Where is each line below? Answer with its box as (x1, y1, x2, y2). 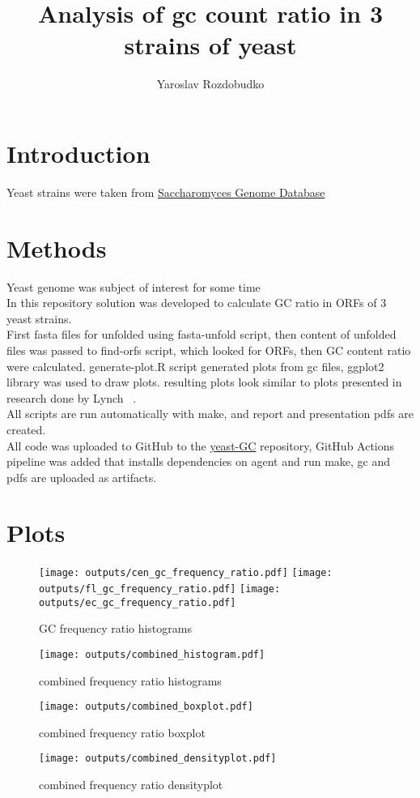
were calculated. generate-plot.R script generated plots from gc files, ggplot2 (6, 357, 384, 374)
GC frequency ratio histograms (39, 620, 192, 637)
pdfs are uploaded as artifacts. (6, 468, 157, 485)
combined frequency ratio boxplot (39, 723, 206, 740)
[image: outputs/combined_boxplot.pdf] (39, 701, 253, 713)
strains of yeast (124, 28, 297, 62)
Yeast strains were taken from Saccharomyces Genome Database (6, 183, 325, 200)
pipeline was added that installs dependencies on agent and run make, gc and (6, 453, 391, 470)
